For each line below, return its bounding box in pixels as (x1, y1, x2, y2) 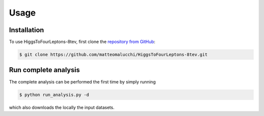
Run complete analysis (9, 66, 80, 74)
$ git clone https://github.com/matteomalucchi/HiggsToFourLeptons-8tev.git (19, 52, 208, 58)
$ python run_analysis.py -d (19, 92, 89, 97)
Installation (9, 26, 44, 34)
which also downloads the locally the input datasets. (9, 104, 115, 110)
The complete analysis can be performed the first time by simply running (9, 78, 156, 85)
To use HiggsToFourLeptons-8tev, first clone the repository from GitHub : (9, 39, 155, 45)
